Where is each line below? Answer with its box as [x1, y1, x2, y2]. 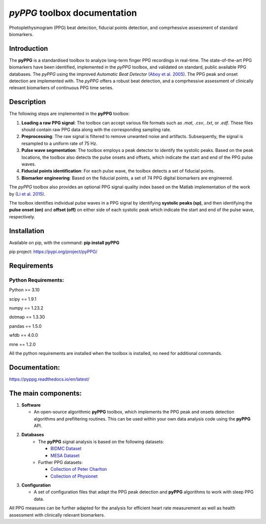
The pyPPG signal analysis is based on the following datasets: [38, 439, 165, 445]
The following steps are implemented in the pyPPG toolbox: [9, 111, 130, 117]
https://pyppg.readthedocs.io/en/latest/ [9, 376, 90, 382]
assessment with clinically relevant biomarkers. [9, 512, 105, 518]
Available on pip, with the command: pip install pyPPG [9, 240, 120, 245]
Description [9, 98, 46, 106]
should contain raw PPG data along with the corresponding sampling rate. [21, 127, 171, 133]
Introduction [9, 44, 48, 53]
